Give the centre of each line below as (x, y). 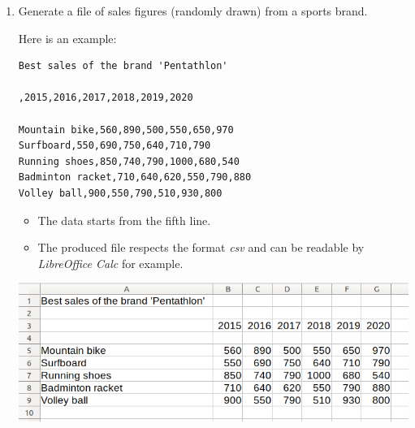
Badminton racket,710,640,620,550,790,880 (135, 177)
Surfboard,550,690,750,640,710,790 (115, 146)
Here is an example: (67, 38)
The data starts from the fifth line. (124, 220)
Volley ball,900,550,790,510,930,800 (120, 193)
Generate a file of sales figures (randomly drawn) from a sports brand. (193, 11)
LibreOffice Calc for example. (110, 263)
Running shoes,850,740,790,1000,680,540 (129, 161)
